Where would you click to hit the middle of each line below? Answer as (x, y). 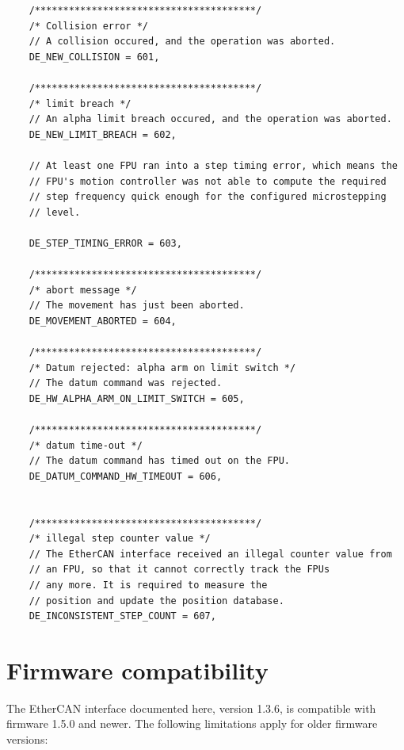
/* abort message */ (83, 290)
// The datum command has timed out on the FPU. (159, 461)
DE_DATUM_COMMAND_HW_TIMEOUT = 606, (126, 476)
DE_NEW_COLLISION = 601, (94, 57)
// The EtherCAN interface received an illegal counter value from (210, 554)
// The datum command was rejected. (126, 383)
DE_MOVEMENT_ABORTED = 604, (103, 321)
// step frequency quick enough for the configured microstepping (208, 197)
